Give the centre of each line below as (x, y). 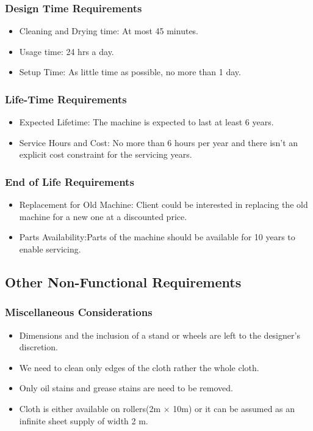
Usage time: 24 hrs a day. (67, 51)
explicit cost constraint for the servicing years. (106, 154)
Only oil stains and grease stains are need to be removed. (126, 388)
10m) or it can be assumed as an (234, 408)
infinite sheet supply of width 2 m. (84, 420)
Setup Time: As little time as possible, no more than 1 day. (130, 72)
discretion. (38, 347)
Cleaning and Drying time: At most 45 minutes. (109, 31)
